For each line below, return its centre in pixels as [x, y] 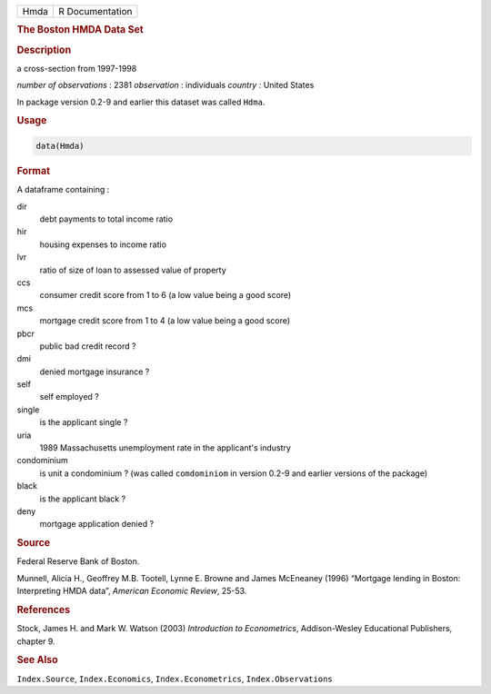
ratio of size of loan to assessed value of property [133, 270]
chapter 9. [36, 641]
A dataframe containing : [63, 190]
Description [44, 50]
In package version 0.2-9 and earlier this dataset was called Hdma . [141, 102]
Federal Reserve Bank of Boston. [78, 561]
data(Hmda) [60, 146]
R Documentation [95, 11]
